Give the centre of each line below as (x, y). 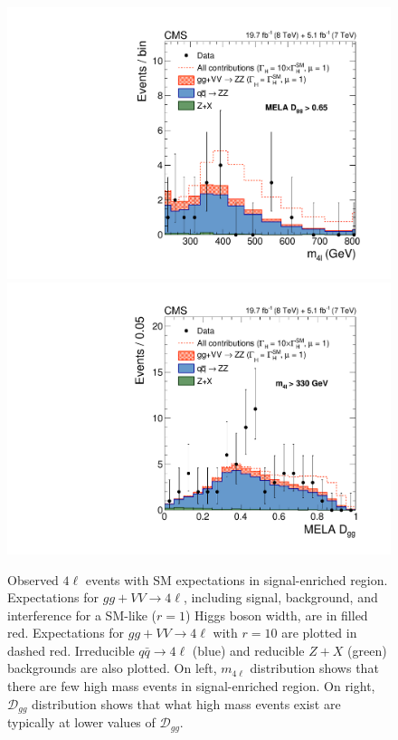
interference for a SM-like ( (82, 615)
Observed (33, 579)
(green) (367, 650)
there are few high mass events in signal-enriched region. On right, (191, 686)
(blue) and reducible (248, 650)
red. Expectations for (66, 633)
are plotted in (319, 633)
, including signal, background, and (280, 597)
